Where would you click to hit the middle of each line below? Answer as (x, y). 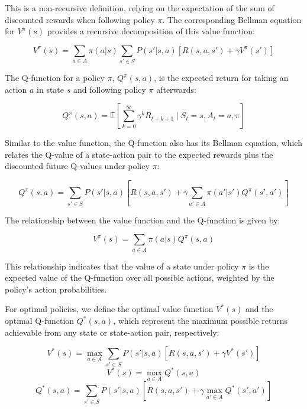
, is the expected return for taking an (221, 78)
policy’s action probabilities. (56, 289)
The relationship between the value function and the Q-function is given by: (143, 220)
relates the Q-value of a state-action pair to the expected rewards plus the (139, 154)
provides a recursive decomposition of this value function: (151, 31)
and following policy (109, 89)
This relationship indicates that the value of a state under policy (122, 266)
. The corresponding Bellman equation (232, 19)
